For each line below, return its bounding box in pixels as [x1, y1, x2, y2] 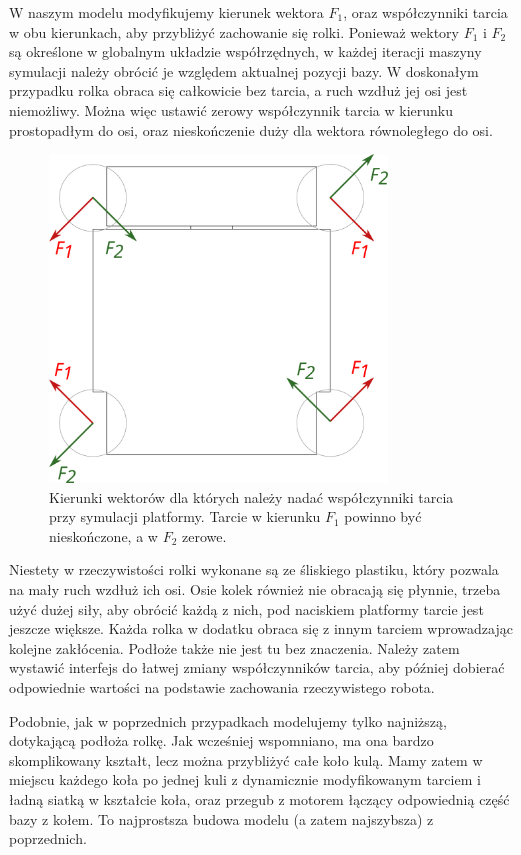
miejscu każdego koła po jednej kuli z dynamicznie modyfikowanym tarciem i [9, 769, 481, 790]
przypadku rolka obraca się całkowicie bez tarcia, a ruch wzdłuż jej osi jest [9, 80, 468, 101]
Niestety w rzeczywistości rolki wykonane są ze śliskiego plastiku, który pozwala [9, 559, 499, 580]
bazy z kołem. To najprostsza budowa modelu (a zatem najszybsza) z [9, 808, 434, 829]
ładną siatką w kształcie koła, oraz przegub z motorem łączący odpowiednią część [9, 788, 510, 809]
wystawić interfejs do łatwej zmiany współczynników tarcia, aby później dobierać [9, 657, 505, 678]
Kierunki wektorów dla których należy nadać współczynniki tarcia [49, 486, 454, 507]
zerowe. [181, 525, 227, 546]
